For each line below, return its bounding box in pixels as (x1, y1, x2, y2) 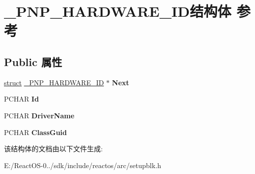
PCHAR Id (4, 94, 39, 104)
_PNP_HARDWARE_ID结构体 (4, 1, 231, 21)
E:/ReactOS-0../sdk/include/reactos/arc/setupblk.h (4, 160, 162, 170)
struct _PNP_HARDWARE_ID (4, 77, 104, 87)
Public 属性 (4, 54, 62, 69)
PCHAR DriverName (4, 110, 75, 120)
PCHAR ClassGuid (4, 127, 67, 137)
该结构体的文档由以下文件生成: (4, 143, 103, 154)
